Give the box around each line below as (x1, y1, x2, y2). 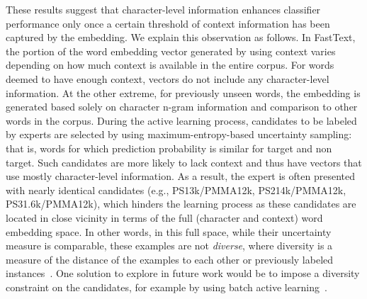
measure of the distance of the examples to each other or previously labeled (6, 252, 334, 266)
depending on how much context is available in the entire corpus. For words (6, 57, 334, 72)
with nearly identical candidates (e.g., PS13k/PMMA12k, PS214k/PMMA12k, (6, 182, 346, 197)
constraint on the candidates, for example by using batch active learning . (6, 279, 327, 294)
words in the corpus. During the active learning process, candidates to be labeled (6, 113, 357, 128)
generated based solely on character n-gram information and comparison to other (6, 99, 358, 114)
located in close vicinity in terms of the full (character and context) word (6, 210, 323, 225)
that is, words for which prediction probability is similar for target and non (6, 140, 332, 155)
